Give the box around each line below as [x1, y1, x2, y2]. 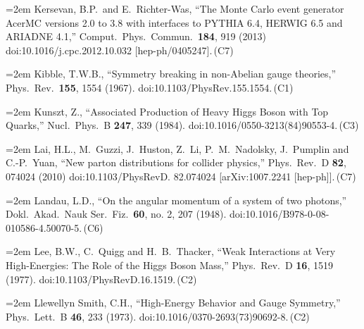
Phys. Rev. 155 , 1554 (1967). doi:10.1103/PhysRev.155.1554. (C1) [6, 80, 294, 94]
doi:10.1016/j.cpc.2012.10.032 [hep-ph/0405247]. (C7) [6, 42, 234, 57]
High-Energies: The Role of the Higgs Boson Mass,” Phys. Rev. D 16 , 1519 [6, 257, 333, 272]
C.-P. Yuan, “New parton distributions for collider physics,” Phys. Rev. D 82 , [6, 155, 346, 170]
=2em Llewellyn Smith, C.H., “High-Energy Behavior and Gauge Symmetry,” [6, 295, 341, 310]
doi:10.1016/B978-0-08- [229, 206, 330, 221]
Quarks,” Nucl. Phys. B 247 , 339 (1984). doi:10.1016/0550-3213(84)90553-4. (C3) [6, 118, 359, 132]
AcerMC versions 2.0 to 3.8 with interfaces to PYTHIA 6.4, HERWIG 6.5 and [6, 15, 343, 30]
